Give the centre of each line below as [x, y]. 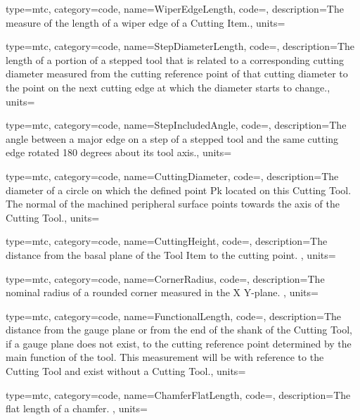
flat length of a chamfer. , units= [77, 408]
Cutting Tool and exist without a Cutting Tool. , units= [126, 371]
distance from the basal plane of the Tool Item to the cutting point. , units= [171, 254]
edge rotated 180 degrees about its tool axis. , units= [119, 152]
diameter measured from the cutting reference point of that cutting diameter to [177, 74]
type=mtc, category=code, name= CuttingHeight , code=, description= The [167, 241]
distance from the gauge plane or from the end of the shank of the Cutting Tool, [179, 330]
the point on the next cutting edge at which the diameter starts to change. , [168, 87]
